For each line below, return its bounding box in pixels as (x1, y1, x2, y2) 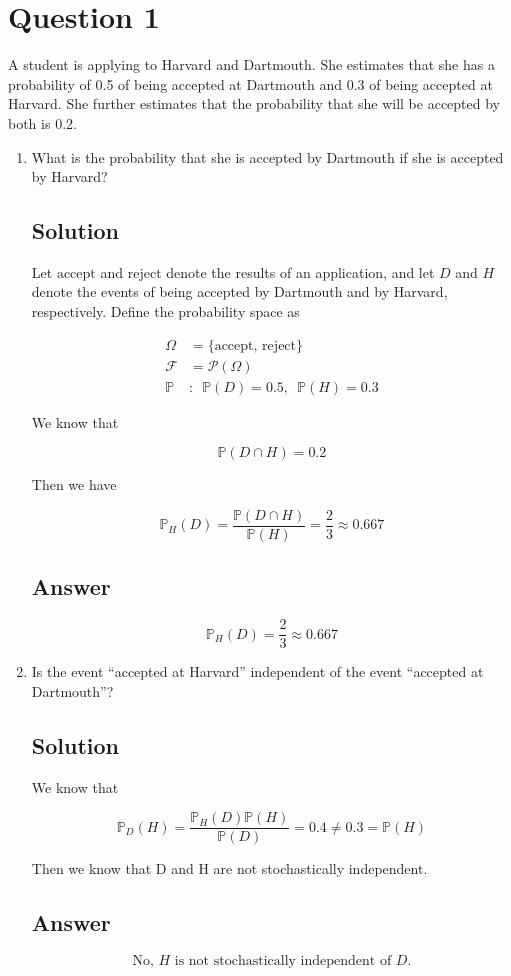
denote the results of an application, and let (166, 261, 435, 282)
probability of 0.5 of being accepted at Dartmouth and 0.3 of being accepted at (8, 73, 493, 94)
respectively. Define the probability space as (31, 301, 300, 322)
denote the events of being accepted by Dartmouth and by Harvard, (31, 281, 448, 302)
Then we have (31, 474, 117, 495)
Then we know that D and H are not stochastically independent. (31, 858, 428, 879)
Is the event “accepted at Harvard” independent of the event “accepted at (31, 661, 484, 682)
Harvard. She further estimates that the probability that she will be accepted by (8, 93, 501, 114)
